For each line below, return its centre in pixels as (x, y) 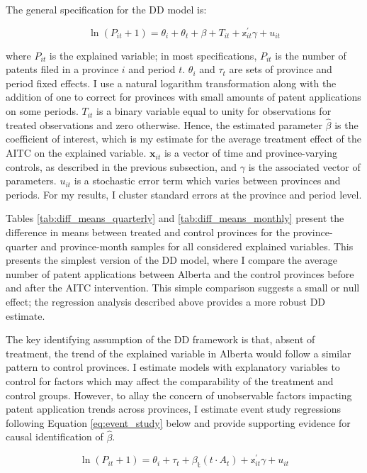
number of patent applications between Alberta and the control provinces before (180, 273)
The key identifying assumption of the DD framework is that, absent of (160, 339)
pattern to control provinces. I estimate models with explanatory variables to (173, 367)
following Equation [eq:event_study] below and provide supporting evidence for (178, 422)
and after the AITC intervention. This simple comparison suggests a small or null (183, 288)
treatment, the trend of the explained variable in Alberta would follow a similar (179, 353)
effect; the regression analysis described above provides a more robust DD (166, 301)
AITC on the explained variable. (76, 153)
